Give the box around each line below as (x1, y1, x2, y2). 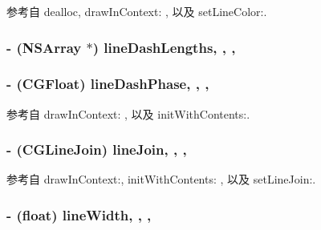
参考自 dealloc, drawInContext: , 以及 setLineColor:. (6, 3, 267, 19)
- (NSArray (6, 37, 82, 57)
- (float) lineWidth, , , (6, 204, 152, 224)
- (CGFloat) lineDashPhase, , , (6, 74, 209, 94)
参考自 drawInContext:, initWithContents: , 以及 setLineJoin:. (6, 171, 316, 188)
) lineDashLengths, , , (92, 37, 236, 57)
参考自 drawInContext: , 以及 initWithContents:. (6, 105, 250, 122)
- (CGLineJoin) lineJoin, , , (6, 139, 187, 159)
